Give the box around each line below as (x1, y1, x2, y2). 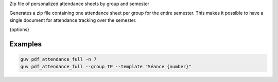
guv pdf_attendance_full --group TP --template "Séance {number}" (20, 64, 192, 69)
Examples (9, 40, 42, 48)
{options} (9, 26, 29, 33)
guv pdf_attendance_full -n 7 (20, 57, 97, 62)
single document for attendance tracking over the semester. (9, 17, 137, 23)
